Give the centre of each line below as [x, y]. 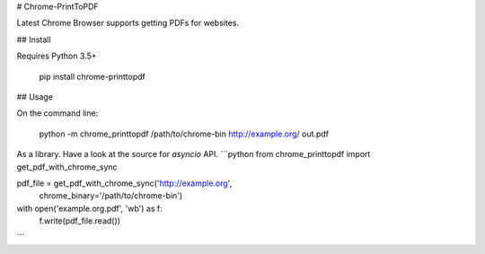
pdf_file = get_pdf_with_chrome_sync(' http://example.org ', [124, 183]
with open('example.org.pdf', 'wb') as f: [89, 208]
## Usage [35, 96]
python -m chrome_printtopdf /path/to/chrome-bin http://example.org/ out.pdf [184, 134]
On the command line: [57, 113]
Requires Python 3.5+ [57, 56]
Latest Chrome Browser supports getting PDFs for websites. [128, 23]
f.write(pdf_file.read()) [80, 221]
